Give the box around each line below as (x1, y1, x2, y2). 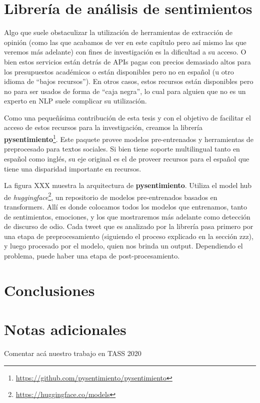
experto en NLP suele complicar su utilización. (4, 95, 147, 106)
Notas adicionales (4, 319, 126, 339)
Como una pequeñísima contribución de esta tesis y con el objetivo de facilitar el (4, 112, 251, 122)
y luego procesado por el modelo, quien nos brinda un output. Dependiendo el (4, 240, 243, 251)
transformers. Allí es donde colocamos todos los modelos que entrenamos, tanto (4, 201, 247, 211)
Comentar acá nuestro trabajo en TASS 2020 (4, 348, 141, 358)
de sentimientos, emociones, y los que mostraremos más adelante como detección (4, 211, 250, 221)
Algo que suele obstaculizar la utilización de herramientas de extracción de (4, 27, 232, 37)
